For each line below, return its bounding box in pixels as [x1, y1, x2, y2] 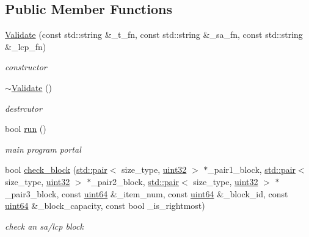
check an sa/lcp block [5, 219, 84, 232]
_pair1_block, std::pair [208, 163, 296, 176]
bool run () [5, 122, 46, 135]
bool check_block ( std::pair [5, 163, 107, 176]
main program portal [5, 142, 81, 155]
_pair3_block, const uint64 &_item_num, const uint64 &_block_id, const [5, 187, 288, 200]
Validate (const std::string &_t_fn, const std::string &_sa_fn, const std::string [5, 28, 303, 41]
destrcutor [5, 101, 42, 114]
